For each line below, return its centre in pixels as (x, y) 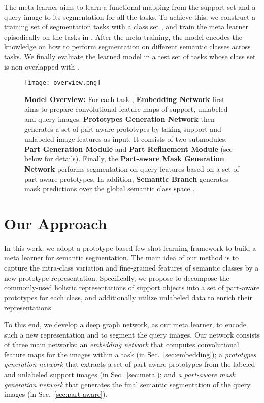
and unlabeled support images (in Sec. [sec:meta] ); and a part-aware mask (120, 374)
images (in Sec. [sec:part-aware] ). (56, 394)
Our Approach (56, 223)
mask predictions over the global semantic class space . (110, 189)
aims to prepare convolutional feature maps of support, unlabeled (126, 109)
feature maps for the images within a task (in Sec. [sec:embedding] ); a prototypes (130, 354)
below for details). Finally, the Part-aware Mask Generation (124, 159)
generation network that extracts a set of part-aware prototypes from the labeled (130, 364)
